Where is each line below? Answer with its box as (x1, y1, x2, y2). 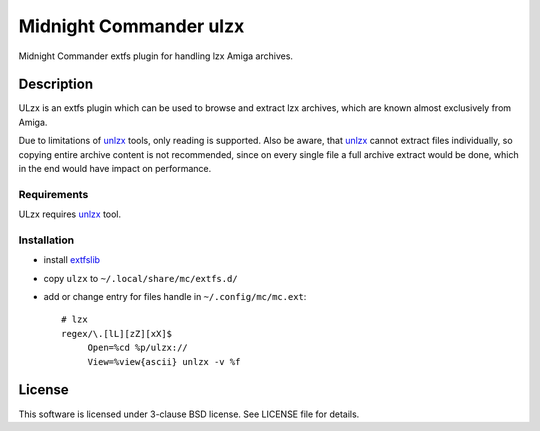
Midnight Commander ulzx (18, 15, 245, 37)
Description (18, 76, 94, 93)
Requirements (18, 187, 89, 201)
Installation (18, 233, 75, 247)
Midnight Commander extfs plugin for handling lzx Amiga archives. (18, 50, 294, 62)
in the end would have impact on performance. (18, 163, 212, 175)
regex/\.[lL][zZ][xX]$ (61, 328, 173, 339)
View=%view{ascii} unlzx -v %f (87, 356, 241, 367)
